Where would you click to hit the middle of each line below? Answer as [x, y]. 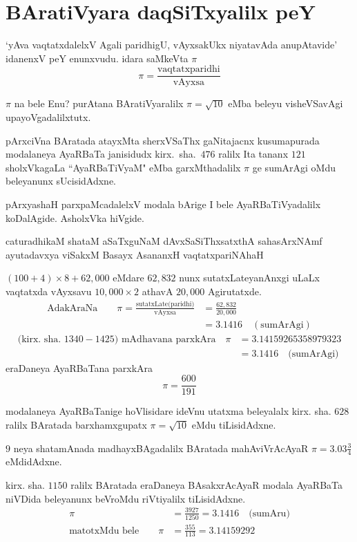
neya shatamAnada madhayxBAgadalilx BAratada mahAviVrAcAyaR [161, 448]
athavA [157, 291]
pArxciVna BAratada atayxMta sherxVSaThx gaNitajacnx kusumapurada [163, 140]
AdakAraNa [73, 308]
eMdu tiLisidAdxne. [234, 425]
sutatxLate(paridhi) [165, 304]
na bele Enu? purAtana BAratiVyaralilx [99, 103]
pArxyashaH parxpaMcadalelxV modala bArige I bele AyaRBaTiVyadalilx [163, 204]
